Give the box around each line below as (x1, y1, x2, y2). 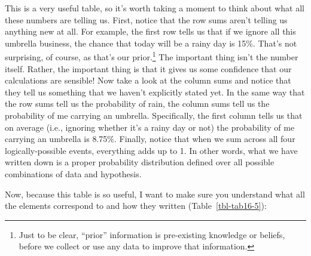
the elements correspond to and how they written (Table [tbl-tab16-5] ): (5, 199, 267, 212)
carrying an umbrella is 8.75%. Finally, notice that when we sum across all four (5, 132, 295, 145)
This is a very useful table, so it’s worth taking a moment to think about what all (5, 2, 304, 14)
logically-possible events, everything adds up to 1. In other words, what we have (5, 144, 298, 156)
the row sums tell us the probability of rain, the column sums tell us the (5, 97, 270, 110)
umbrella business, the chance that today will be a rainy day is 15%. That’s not (5, 36, 297, 49)
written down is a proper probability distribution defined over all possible (5, 156, 275, 168)
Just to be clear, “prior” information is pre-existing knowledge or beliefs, (19, 228, 285, 240)
